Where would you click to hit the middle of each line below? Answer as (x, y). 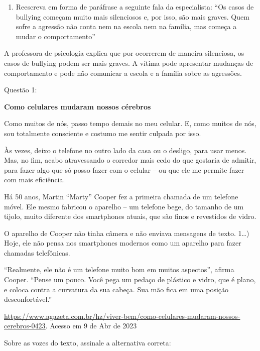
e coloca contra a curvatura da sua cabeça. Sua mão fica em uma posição (116, 289)
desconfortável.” (28, 299)
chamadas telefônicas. (37, 252)
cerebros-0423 (25, 326)
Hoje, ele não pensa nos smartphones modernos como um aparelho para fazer (123, 243)
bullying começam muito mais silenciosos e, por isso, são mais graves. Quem (133, 16)
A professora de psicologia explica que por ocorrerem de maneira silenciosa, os (124, 53)
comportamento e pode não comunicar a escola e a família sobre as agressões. (123, 73)
